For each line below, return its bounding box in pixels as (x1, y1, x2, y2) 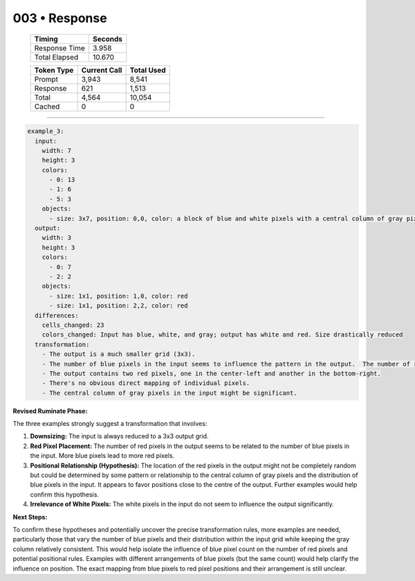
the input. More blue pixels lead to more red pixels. (30, 452, 175, 460)
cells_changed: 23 (41, 321, 104, 329)
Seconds (92, 34, 122, 44)
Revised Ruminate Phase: (12, 406, 88, 415)
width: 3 (41, 234, 72, 242)
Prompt (34, 74, 59, 84)
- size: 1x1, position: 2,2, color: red (49, 302, 188, 310)
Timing (34, 34, 58, 44)
